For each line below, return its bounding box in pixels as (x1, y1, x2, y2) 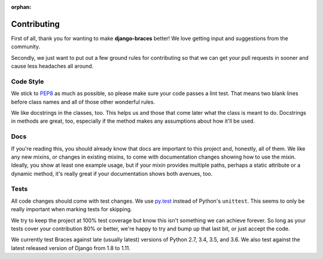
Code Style (11, 77, 44, 86)
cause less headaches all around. (11, 63, 94, 70)
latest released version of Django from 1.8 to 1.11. (11, 244, 131, 251)
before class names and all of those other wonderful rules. (11, 98, 156, 105)
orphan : (11, 4, 32, 10)
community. (11, 43, 40, 50)
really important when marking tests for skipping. (11, 206, 132, 213)
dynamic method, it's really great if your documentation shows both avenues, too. (11, 170, 213, 177)
